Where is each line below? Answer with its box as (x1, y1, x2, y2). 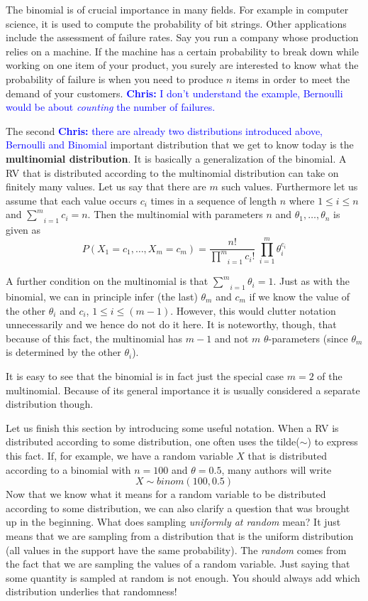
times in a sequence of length (150, 193, 277, 207)
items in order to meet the (235, 71, 350, 86)
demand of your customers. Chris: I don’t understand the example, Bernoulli (6, 85, 343, 100)
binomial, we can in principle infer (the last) (6, 289, 198, 304)
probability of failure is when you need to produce (6, 71, 223, 86)
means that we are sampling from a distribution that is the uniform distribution (6, 528, 354, 543)
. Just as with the (273, 274, 350, 288)
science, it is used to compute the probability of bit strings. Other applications (6, 16, 347, 31)
